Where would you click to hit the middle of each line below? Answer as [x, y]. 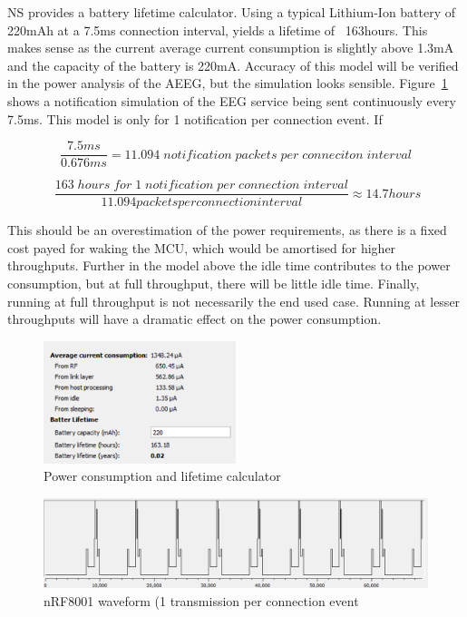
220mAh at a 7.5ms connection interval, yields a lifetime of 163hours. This [218, 29]
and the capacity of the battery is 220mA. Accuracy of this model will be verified [233, 65]
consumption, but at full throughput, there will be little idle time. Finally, [214, 284]
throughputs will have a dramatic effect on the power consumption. [195, 319]
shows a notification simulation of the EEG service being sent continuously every [232, 100]
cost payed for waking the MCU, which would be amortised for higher [202, 247]
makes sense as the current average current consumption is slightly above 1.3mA [231, 48]
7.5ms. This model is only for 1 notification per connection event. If [195, 118]
